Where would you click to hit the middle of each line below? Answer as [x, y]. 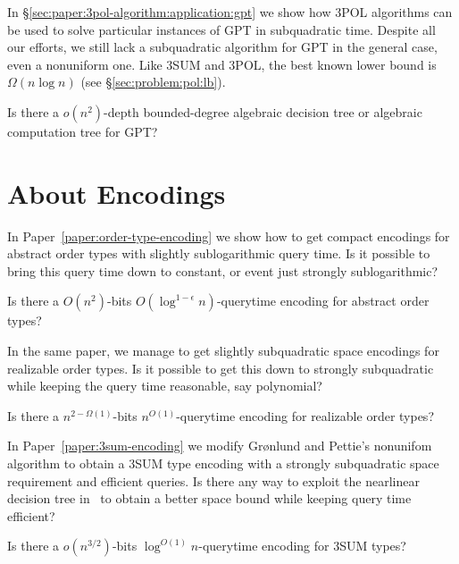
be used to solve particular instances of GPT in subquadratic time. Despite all [221, 29]
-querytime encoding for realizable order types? [305, 415]
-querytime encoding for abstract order [323, 301]
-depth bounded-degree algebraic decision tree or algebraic [263, 111]
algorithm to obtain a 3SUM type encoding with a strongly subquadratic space [223, 463]
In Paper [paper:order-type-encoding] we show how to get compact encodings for [229, 236]
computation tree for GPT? [83, 131]
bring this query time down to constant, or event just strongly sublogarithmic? [223, 270]
